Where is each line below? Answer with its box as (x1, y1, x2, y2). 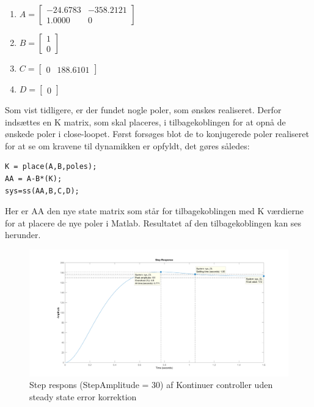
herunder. (5, 228, 41, 241)
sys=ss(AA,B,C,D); (5, 186, 79, 195)
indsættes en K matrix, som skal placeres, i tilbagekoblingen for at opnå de (5, 115, 286, 128)
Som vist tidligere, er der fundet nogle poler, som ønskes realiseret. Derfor (5, 103, 282, 116)
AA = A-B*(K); (5, 174, 62, 183)
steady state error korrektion (29, 390, 137, 403)
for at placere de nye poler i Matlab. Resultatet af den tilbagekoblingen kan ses (5, 216, 302, 229)
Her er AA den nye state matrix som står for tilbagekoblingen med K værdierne (5, 204, 304, 217)
